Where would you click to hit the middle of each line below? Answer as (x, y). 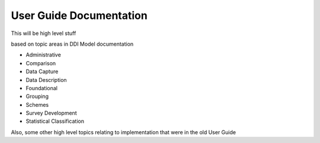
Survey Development (51, 113)
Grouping (37, 96)
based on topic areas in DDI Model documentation (72, 44)
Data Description (47, 80)
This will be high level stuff (44, 33)
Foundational (41, 88)
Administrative (44, 55)
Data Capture (42, 72)
